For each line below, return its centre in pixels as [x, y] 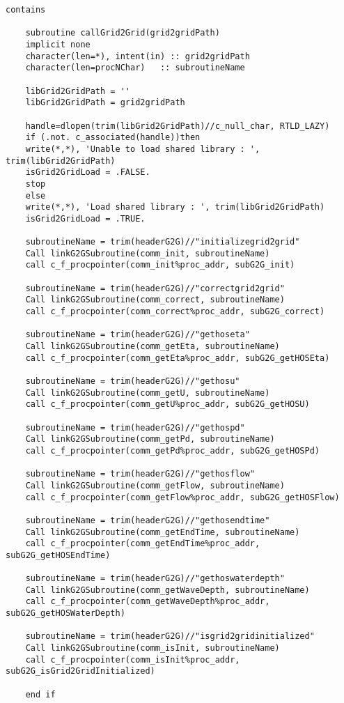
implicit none [58, 44]
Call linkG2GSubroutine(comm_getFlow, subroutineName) [155, 485]
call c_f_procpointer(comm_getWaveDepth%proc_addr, [148, 602]
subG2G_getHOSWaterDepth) [65, 613]
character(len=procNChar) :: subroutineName [135, 68]
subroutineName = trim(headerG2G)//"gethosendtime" [148, 520]
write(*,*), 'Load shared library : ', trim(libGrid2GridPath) [175, 207]
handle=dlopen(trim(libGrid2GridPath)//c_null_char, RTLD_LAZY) [178, 126]
